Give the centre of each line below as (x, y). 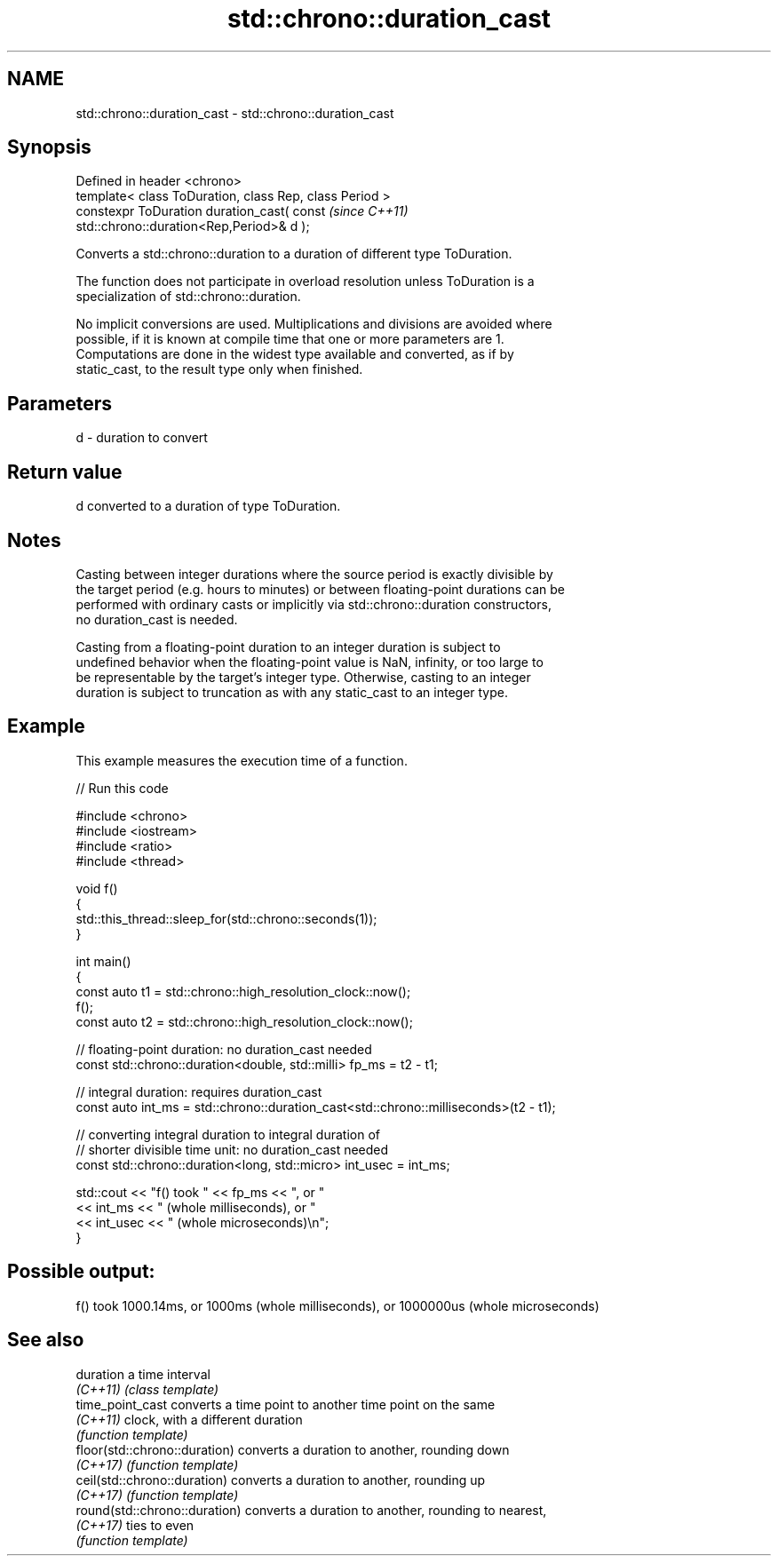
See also (46, 1340)
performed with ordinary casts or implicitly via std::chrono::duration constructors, (314, 604)
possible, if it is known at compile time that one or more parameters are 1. (290, 339)
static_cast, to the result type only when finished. (219, 369)
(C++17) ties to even (135, 1525)
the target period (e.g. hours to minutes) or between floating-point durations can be (320, 589)
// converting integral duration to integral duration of (228, 1134)
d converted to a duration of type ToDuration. (208, 506)
